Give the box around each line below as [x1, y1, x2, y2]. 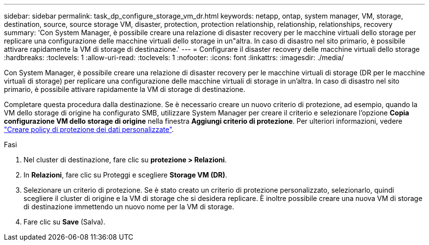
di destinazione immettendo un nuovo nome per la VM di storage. [24, 202, 234, 211]
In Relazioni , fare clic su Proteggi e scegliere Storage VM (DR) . [24, 171, 227, 179]
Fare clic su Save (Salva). [24, 218, 105, 226]
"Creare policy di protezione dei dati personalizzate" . [4, 125, 174, 134]
